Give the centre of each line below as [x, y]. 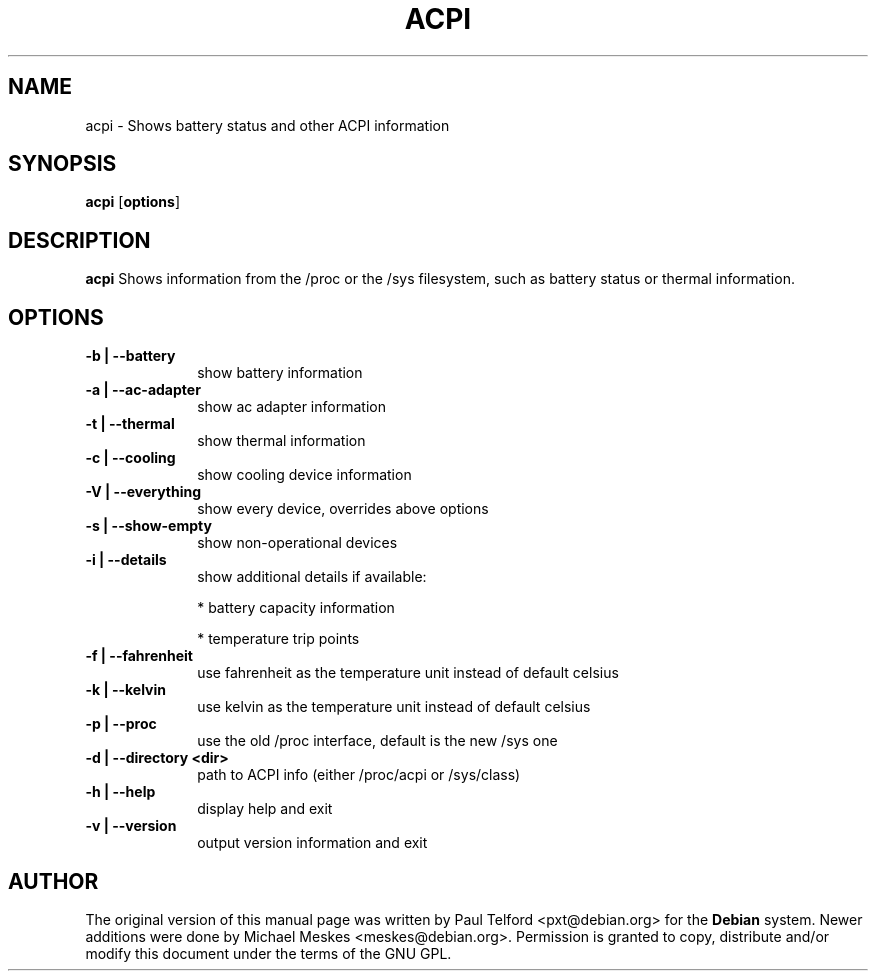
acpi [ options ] [133, 202]
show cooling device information [304, 475]
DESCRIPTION [79, 240]
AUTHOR [53, 881]
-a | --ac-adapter [143, 390]
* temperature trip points [278, 639]
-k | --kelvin [125, 690]
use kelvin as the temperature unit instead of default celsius [394, 707]
